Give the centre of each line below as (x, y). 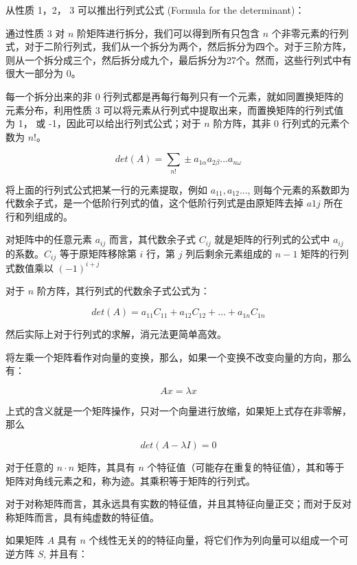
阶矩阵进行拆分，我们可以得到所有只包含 (169, 33)
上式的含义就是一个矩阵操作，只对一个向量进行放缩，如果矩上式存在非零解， (178, 410)
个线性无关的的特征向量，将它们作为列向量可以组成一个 (214, 540)
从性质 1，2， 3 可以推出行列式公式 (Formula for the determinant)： (155, 10)
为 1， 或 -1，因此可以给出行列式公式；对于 (103, 123)
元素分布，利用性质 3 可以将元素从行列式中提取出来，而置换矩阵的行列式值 (175, 109)
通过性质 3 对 (35, 33)
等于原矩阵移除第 (98, 253)
